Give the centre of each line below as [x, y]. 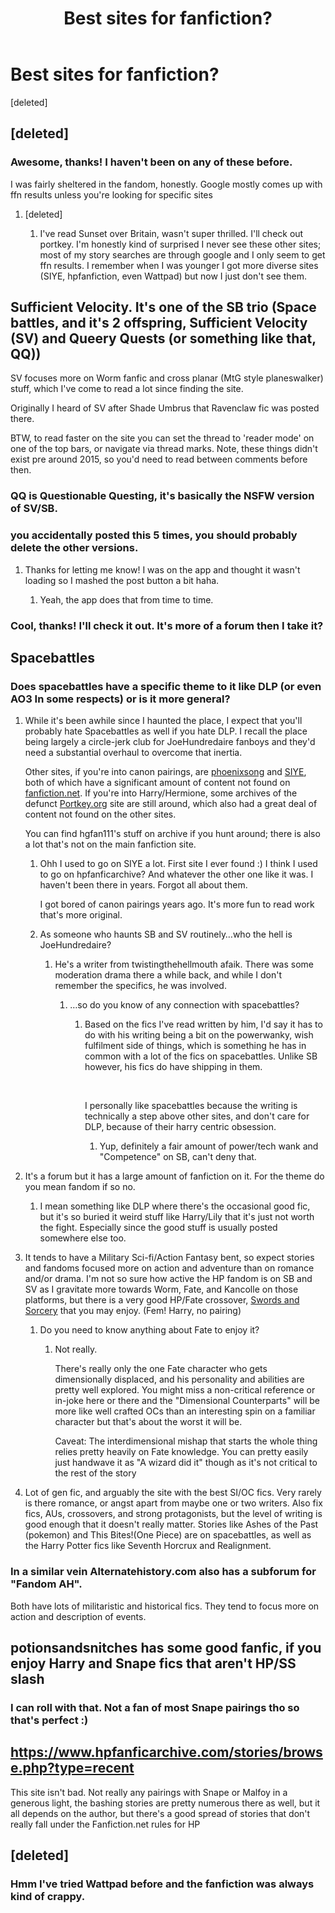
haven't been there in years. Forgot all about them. [143, 885]
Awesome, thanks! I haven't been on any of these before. [151, 162]
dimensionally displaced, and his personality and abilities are [179, 1379]
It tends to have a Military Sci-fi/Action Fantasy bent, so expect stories [169, 1258]
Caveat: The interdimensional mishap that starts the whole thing [186, 1441]
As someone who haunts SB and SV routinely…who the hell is [166, 934]
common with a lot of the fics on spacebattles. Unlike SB [201, 1056]
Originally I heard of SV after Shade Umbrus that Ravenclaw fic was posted [165, 408]
